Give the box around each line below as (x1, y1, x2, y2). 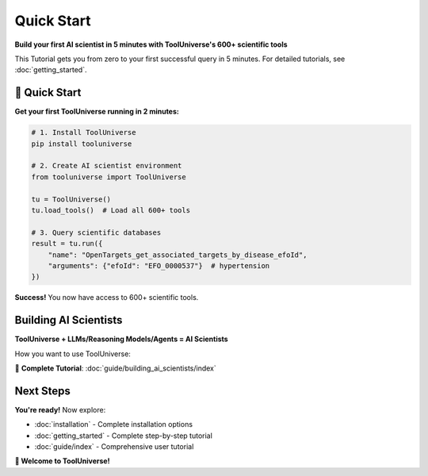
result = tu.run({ (31, 239, 103, 248)
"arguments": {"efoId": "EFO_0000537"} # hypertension (48, 261, 270, 270)
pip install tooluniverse (31, 139, 132, 148)
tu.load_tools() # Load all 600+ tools (31, 205, 190, 214)
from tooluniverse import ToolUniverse (31, 172, 186, 182)
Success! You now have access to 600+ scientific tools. (14, 293, 199, 302)
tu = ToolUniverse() (31, 194, 111, 204)
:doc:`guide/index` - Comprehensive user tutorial (34, 442, 194, 451)
